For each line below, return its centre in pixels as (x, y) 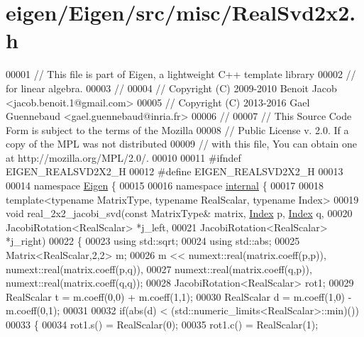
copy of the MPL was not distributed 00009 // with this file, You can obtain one (181, 144)
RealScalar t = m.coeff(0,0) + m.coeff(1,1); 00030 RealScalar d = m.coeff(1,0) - (179, 296)
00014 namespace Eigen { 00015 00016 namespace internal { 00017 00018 (165, 186)
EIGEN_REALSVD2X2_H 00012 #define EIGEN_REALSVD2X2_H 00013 (175, 171)
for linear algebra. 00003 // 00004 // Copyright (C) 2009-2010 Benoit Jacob (171, 88)
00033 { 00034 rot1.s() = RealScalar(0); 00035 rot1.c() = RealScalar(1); (162, 324)
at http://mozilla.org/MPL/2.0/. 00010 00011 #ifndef (123, 157)
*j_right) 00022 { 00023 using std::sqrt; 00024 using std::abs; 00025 (153, 241)
